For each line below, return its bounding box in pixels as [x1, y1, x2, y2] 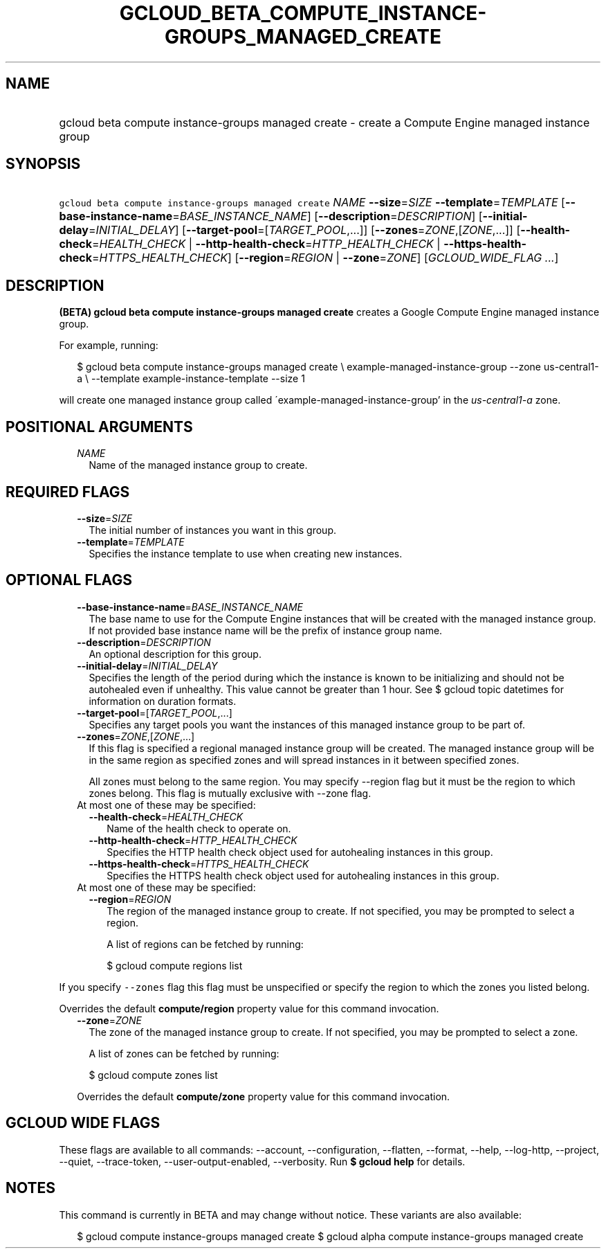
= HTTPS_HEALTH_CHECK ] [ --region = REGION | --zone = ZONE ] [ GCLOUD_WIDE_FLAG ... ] [92, 251, 559, 265]
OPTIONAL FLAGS [6, 571, 132, 589]
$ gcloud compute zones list [89, 1068, 218, 1081]
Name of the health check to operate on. [107, 822, 291, 834]
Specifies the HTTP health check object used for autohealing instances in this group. [107, 845, 493, 858]
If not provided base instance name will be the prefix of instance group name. [89, 624, 443, 636]
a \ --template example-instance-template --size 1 [77, 373, 305, 385]
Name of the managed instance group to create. [89, 459, 308, 472]
